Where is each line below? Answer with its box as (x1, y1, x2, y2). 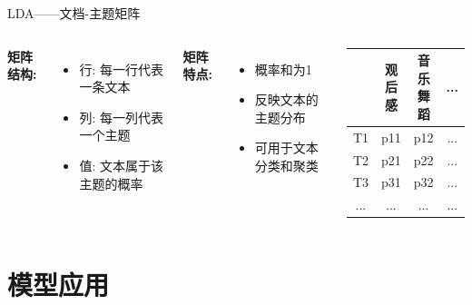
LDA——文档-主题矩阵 (7, 4, 141, 22)
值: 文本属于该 (79, 155, 163, 174)
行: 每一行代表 (79, 59, 163, 78)
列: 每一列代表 (79, 107, 163, 126)
